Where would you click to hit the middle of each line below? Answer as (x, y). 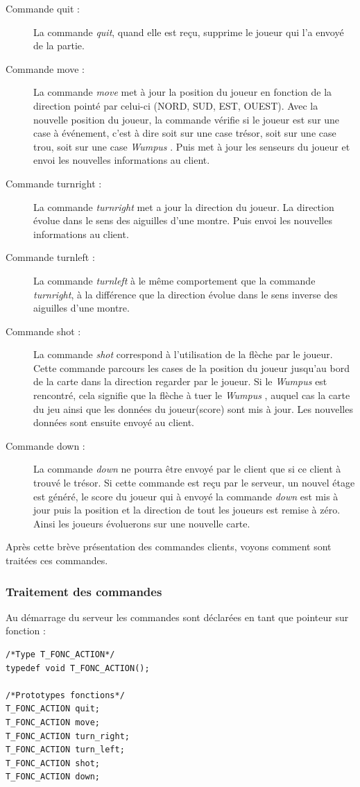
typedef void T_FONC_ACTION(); (78, 668)
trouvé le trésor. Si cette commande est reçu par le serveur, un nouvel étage (194, 483)
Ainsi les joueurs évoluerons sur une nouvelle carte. (142, 523)
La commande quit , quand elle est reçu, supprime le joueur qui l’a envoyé (189, 32)
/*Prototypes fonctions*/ (65, 695)
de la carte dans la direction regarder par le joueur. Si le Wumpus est (180, 381)
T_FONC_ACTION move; (53, 722)
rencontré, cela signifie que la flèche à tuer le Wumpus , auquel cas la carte (192, 395)
